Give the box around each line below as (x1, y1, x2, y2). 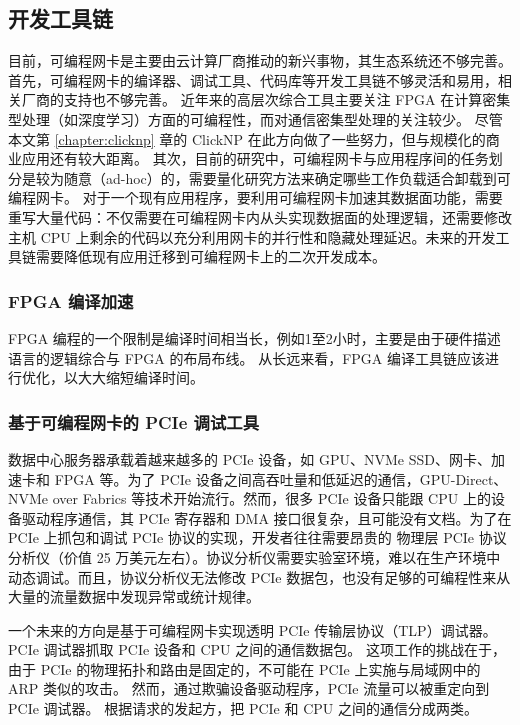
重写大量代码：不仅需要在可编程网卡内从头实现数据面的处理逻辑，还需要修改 (8, 206, 512, 227)
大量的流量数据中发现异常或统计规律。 (8, 586, 260, 607)
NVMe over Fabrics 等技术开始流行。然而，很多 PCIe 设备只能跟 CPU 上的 (8, 488, 491, 509)
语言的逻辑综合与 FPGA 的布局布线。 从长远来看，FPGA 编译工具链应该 (8, 347, 485, 368)
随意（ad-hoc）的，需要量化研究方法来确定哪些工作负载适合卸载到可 (63, 167, 511, 188)
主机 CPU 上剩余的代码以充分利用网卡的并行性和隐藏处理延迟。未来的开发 (8, 226, 496, 247)
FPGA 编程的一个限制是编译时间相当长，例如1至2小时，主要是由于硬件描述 (8, 327, 501, 348)
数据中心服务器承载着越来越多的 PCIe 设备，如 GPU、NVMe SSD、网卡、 (8, 448, 491, 469)
